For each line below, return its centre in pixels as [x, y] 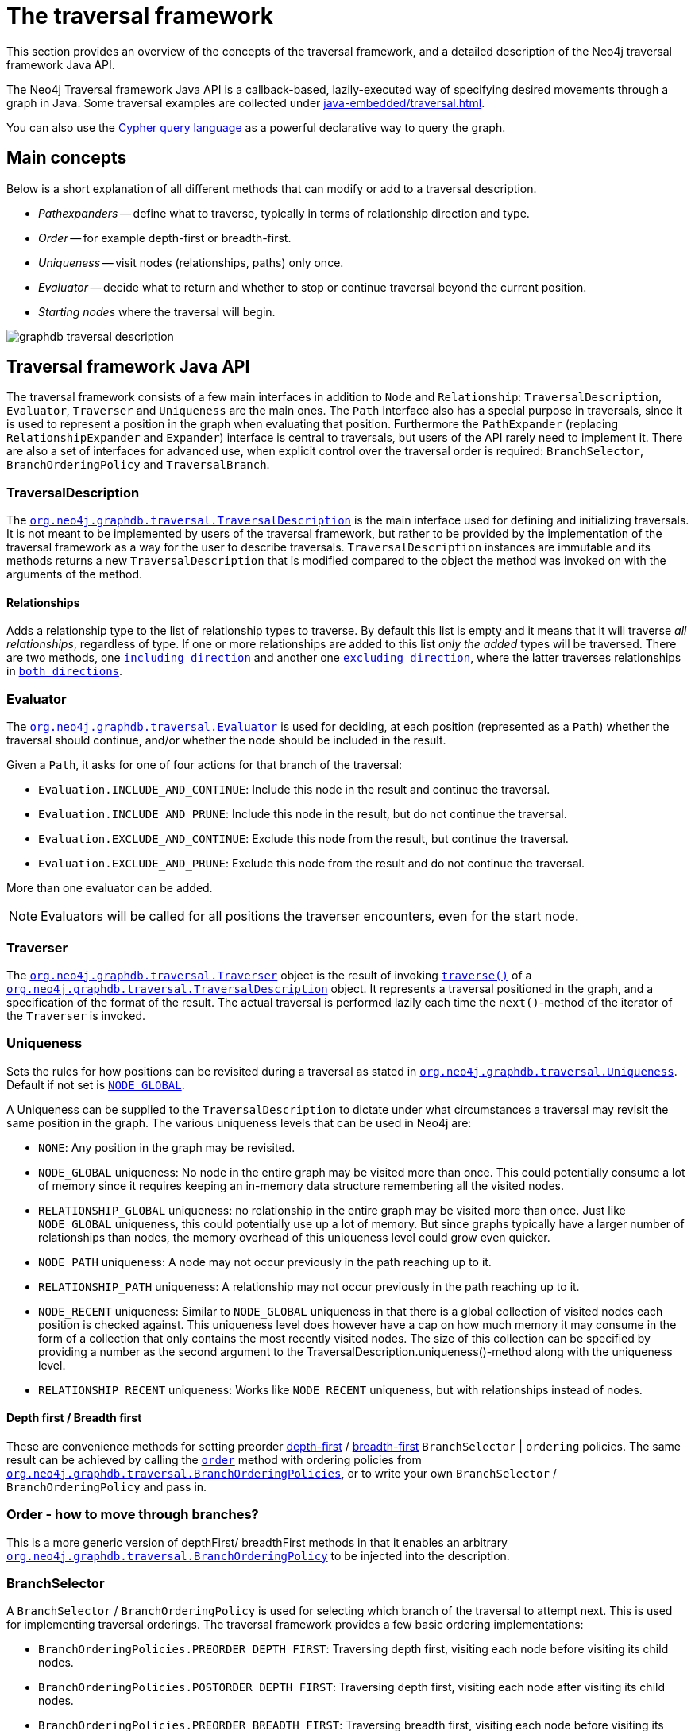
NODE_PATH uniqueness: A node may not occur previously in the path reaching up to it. [265, 1262]
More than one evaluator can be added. [110, 888]
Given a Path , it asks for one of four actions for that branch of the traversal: [205, 765]
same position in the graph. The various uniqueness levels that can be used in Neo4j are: [239, 1122]
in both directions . [65, 671]
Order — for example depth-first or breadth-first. [165, 238]
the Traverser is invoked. [76, 1015]
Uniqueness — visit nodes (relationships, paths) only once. [191, 262]
